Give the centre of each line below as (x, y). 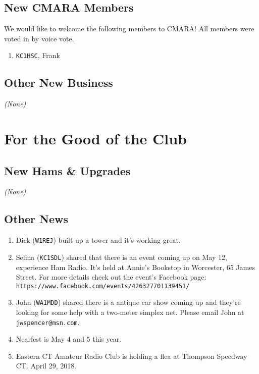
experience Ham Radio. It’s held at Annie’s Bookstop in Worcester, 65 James (135, 267)
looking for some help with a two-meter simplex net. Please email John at (130, 312)
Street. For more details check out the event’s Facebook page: (111, 277)
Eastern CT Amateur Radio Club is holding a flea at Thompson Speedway (132, 356)
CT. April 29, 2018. (46, 366)
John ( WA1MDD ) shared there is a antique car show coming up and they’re (128, 302)
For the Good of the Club (96, 139)
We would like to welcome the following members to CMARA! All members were (129, 29)
